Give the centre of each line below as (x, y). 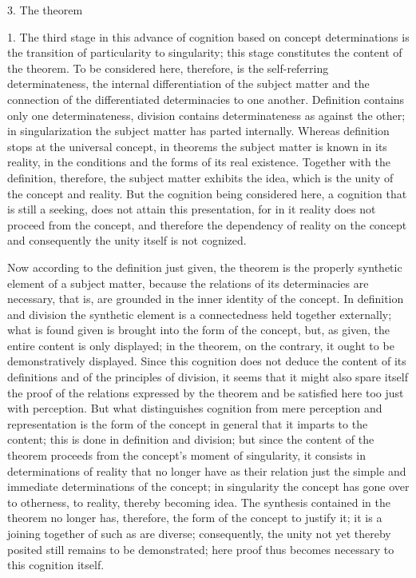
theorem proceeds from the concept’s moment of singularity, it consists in (186, 455)
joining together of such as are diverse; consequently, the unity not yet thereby (199, 533)
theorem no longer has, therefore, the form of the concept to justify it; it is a (195, 518)
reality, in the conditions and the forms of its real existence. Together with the (199, 162)
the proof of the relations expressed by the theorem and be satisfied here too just (206, 392)
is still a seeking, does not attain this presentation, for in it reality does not (192, 209)
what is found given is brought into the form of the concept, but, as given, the (199, 330)
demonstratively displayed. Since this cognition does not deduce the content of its (207, 361)
